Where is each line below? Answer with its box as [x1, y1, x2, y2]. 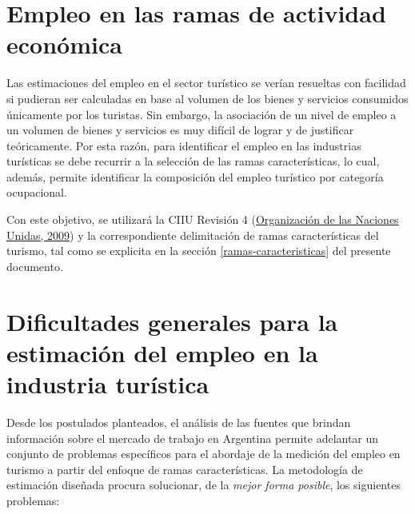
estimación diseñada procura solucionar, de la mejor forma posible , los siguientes [6, 476, 401, 493]
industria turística [6, 368, 209, 400]
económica [6, 28, 122, 61]
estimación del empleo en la [6, 336, 318, 369]
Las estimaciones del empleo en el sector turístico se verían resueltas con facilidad [6, 74, 406, 91]
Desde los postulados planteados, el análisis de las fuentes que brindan [6, 413, 351, 430]
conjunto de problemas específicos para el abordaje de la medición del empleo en [6, 445, 401, 462]
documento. [6, 257, 63, 274]
